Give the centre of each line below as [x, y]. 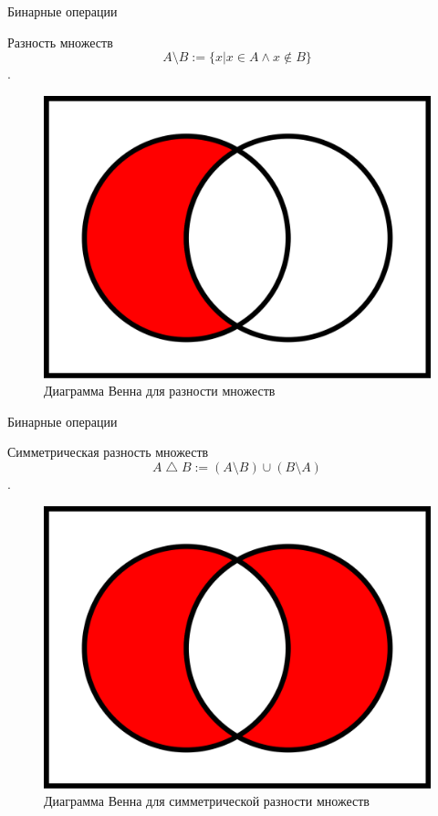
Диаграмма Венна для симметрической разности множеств [207, 801]
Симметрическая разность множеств [108, 452]
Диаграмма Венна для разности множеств [160, 391]
